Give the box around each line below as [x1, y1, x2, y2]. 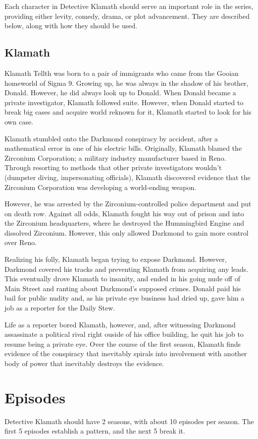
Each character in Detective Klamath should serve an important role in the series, [4, 1, 254, 11]
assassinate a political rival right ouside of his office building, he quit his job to [4, 329, 244, 339]
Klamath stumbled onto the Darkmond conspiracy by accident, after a [4, 133, 218, 143]
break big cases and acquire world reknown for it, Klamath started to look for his [4, 107, 252, 117]
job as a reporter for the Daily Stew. [4, 303, 115, 313]
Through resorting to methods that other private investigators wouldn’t [4, 162, 222, 173]
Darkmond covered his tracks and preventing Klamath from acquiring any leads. [4, 263, 249, 274]
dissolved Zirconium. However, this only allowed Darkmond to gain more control [4, 227, 249, 238]
